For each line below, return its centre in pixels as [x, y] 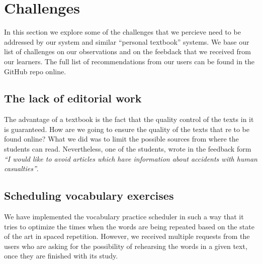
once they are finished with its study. [61, 256]
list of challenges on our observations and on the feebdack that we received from [127, 51]
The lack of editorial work [73, 98]
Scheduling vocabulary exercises [89, 195]
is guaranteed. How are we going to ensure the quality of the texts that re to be [127, 129]
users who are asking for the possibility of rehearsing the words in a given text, [126, 246]
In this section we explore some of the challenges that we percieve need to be [122, 32]
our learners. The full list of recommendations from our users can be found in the [129, 61]
